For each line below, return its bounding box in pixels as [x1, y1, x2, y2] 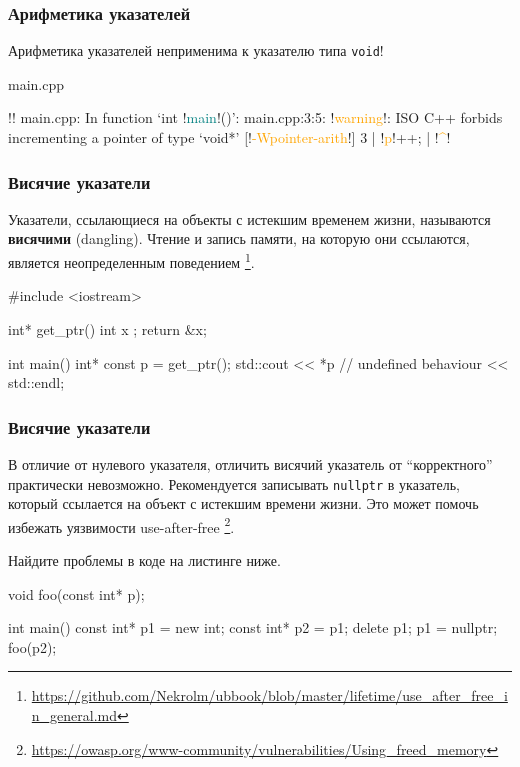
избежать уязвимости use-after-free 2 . [8, 513, 235, 537]
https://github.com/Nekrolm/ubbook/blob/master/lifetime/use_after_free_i [31, 685, 508, 706]
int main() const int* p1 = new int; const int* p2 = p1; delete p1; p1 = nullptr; [8, 617, 498, 638]
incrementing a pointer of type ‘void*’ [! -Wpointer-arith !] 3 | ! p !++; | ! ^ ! [8, 127, 451, 148]
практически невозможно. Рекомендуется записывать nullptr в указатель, [8, 473, 460, 494]
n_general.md [31, 704, 118, 725]
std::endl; [8, 372, 65, 393]
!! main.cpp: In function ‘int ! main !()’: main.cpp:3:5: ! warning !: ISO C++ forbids [8, 107, 503, 128]
